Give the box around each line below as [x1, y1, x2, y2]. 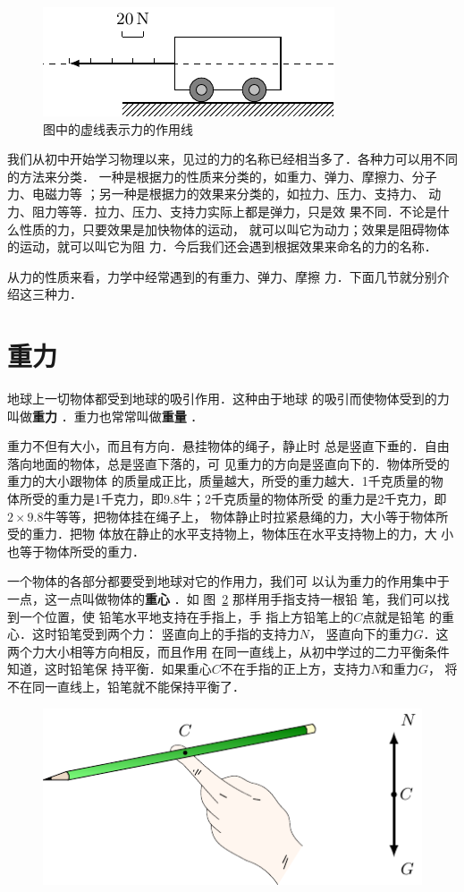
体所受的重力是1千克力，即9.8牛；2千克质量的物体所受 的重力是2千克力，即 [7, 489, 447, 508]
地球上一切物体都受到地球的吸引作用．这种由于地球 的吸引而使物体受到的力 [7, 389, 450, 408]
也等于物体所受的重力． [7, 541, 145, 560]
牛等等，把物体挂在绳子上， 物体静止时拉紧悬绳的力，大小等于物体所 [43, 506, 449, 525]
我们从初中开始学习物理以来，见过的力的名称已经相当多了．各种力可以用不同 [7, 149, 458, 168]
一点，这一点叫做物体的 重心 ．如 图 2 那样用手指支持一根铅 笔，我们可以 [7, 590, 437, 607]
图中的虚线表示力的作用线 [43, 119, 193, 138]
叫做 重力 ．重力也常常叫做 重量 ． [7, 406, 204, 425]
